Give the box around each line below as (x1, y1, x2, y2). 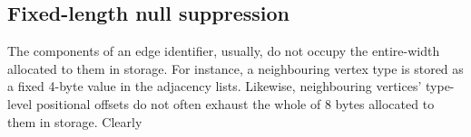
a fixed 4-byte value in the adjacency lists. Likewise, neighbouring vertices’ (7, 77, 422, 96)
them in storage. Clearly (7, 112, 142, 131)
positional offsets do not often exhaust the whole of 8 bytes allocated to (35, 94, 435, 113)
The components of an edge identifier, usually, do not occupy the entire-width (7, 41, 440, 60)
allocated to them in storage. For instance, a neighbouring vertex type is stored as (7, 59, 464, 78)
